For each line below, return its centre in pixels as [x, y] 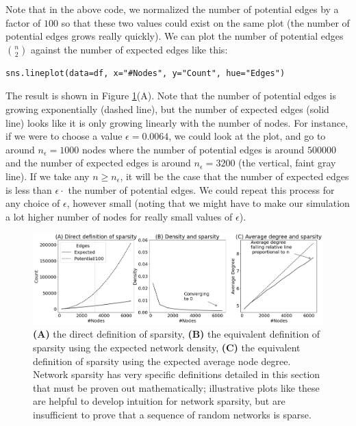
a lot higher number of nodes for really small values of [119, 216]
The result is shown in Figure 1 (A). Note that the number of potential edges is [171, 96]
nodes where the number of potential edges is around [193, 149]
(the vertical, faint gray [287, 163]
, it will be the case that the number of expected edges [234, 176]
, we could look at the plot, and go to [247, 136]
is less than [29, 189]
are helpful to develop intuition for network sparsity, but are [159, 401]
